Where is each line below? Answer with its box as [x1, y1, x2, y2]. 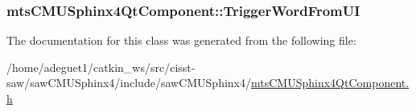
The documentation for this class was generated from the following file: [6, 32, 356, 49]
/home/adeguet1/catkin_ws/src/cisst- [6, 58, 196, 75]
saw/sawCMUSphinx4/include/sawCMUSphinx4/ [6, 74, 251, 91]
